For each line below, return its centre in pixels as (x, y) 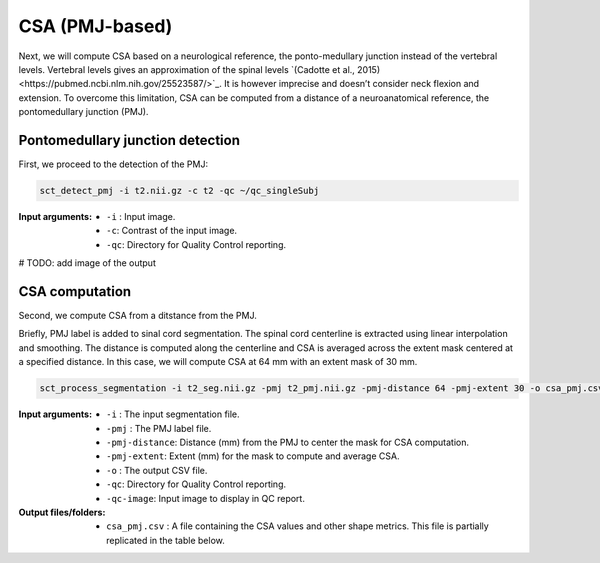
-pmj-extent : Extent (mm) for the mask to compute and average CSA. (253, 456)
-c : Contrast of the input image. (172, 231)
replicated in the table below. (165, 540)
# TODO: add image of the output (87, 263)
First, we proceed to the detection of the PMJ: (113, 164)
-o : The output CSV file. (157, 470)
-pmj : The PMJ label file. (159, 428)
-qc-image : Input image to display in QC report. (205, 498)
